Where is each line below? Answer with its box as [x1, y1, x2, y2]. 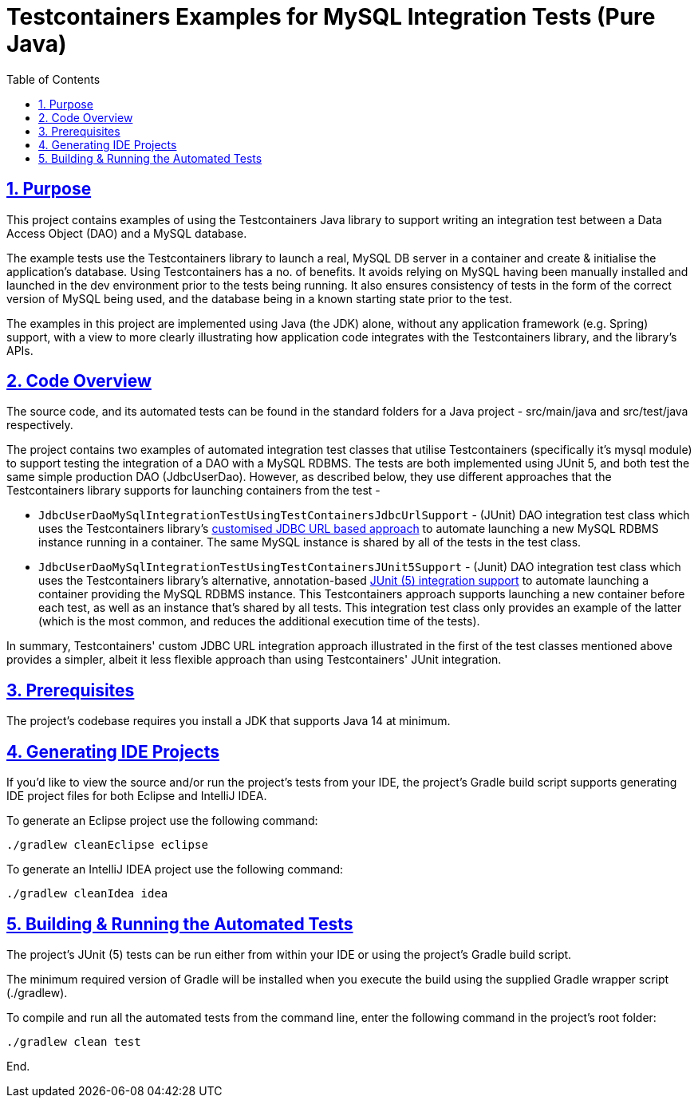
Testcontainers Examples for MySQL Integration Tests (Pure [6, 3, 656, 30]
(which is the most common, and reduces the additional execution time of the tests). [38, 614, 480, 629]
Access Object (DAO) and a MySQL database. [6, 226, 247, 240]
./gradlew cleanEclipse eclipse [6, 838, 208, 852]
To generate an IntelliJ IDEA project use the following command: [6, 862, 344, 877]
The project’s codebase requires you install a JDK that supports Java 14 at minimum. [6, 714, 451, 728]
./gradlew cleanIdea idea [6, 887, 168, 901]
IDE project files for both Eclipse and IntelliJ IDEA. [6, 789, 267, 803]
